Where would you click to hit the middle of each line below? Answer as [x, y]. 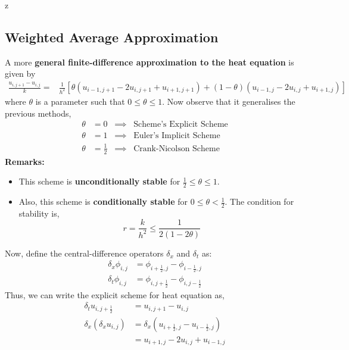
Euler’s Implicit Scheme [177, 136]
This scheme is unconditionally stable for [99, 181]
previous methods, [38, 113]
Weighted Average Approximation [112, 37]
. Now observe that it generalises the [229, 101]
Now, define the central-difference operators [84, 253]
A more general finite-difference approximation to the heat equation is [149, 62]
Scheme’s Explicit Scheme [181, 125]
